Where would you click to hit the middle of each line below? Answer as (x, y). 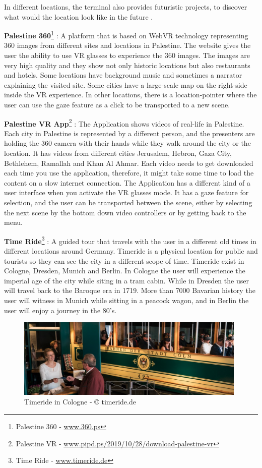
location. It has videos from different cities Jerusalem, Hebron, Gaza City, (118, 153)
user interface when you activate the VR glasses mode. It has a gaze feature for (126, 192)
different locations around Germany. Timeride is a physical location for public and (131, 251)
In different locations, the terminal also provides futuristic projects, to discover (126, 7)
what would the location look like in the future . (79, 16)
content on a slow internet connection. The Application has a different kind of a (127, 182)
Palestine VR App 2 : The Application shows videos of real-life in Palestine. (124, 123)
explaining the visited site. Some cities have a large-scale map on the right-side (126, 84)
